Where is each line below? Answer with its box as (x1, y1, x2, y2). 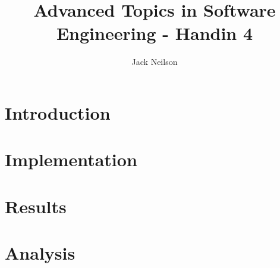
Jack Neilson (131, 55, 178, 68)
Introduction (5, 100, 111, 124)
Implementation (5, 147, 137, 172)
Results (5, 194, 67, 218)
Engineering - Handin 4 (56, 21, 253, 45)
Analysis (5, 241, 75, 265)
